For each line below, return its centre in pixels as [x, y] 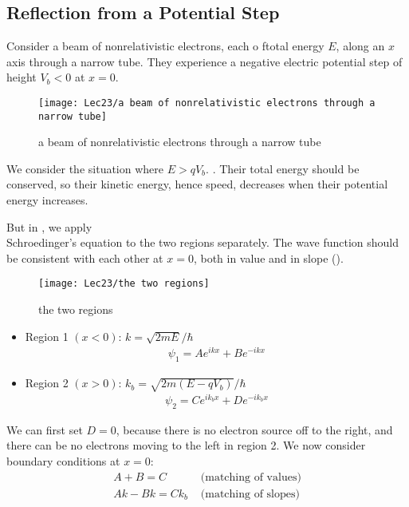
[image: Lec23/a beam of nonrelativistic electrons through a [207, 103]
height [22, 77]
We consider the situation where [85, 168]
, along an [360, 46]
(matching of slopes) [250, 494]
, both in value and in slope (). [268, 257]
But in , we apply [49, 226]
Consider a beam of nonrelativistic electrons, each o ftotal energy [165, 46]
